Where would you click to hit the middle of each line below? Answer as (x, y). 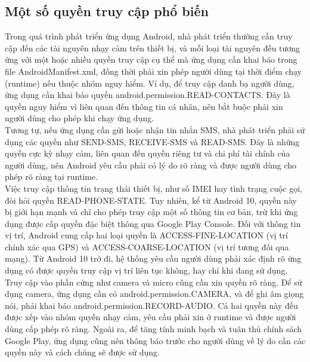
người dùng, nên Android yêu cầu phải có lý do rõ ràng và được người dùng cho (151, 165)
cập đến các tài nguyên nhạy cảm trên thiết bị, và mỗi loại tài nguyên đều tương (153, 47)
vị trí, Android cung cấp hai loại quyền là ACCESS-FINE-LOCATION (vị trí (147, 235)
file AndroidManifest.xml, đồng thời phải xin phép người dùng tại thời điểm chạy (153, 71)
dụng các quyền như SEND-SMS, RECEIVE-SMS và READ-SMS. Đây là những (152, 141)
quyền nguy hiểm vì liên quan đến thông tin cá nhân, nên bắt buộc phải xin (144, 106)
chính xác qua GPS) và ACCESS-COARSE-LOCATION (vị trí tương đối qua (147, 246)
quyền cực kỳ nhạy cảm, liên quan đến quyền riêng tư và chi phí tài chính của (148, 153)
